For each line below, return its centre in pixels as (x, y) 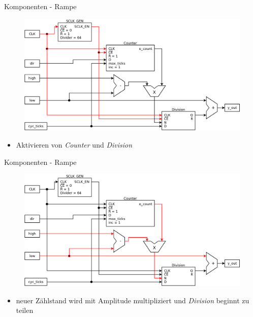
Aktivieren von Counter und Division (74, 145)
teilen (25, 310)
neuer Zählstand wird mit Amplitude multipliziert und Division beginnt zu (133, 300)
